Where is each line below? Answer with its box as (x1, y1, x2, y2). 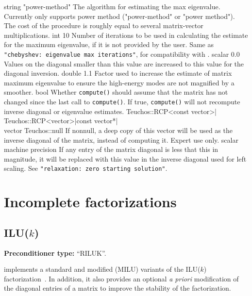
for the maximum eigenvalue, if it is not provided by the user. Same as (4, 39, 214, 49)
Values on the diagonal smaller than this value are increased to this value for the (4, 58, 244, 68)
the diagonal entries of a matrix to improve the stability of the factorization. (4, 283, 231, 293)
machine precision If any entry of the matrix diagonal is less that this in (4, 144, 218, 154)
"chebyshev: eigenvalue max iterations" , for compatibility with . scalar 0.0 (4, 49, 240, 59)
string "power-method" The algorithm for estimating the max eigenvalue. (4, 1, 220, 11)
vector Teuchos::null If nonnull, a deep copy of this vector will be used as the (4, 125, 233, 135)
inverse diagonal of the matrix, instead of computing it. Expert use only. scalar (4, 134, 238, 145)
